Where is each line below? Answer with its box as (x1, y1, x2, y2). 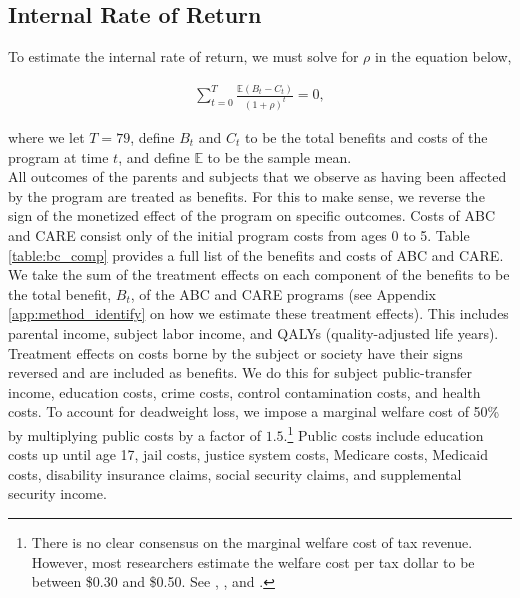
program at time (8, 146, 109, 167)
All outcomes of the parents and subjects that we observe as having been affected (8, 166, 507, 187)
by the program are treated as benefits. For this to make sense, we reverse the (8, 185, 485, 206)
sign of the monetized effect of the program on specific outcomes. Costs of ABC (8, 205, 496, 226)
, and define (118, 146, 190, 167)
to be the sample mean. (207, 146, 352, 167)
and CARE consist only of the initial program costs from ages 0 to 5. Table (8, 224, 470, 245)
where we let (8, 127, 85, 148)
